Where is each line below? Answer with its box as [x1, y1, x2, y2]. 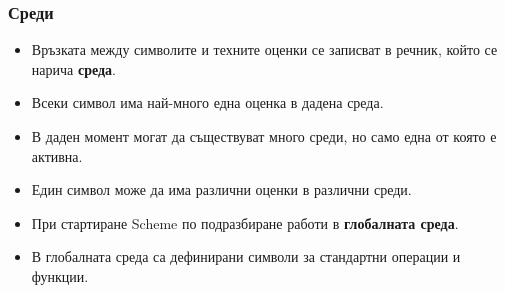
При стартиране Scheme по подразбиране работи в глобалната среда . [31, 212, 459, 233]
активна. [31, 145, 83, 166]
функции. [31, 265, 89, 286]
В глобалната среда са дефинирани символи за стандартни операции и [31, 246, 461, 267]
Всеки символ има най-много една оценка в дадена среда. [31, 92, 384, 113]
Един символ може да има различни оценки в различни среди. [31, 179, 412, 200]
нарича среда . [31, 58, 116, 79]
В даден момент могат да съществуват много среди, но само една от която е [31, 126, 497, 146]
